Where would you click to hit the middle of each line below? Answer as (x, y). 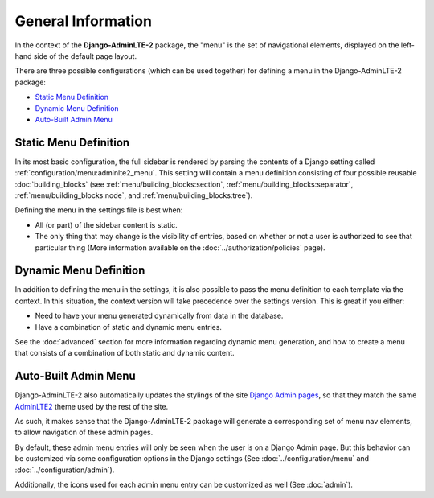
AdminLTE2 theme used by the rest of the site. (92, 406)
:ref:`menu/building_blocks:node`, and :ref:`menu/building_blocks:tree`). (134, 195)
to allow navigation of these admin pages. (84, 432)
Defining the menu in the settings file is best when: (99, 210)
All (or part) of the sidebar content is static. (106, 224)
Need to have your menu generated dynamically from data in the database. (159, 316)
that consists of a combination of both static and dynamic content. (125, 353)
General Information (84, 21)
